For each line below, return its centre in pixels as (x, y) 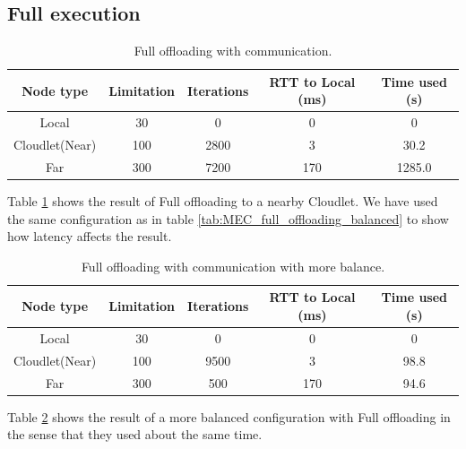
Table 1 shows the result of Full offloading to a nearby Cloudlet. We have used (223, 201)
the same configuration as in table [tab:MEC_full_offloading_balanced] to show (228, 218)
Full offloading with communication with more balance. (233, 266)
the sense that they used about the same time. (135, 434)
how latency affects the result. (90, 236)
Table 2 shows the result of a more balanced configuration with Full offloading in (229, 416)
